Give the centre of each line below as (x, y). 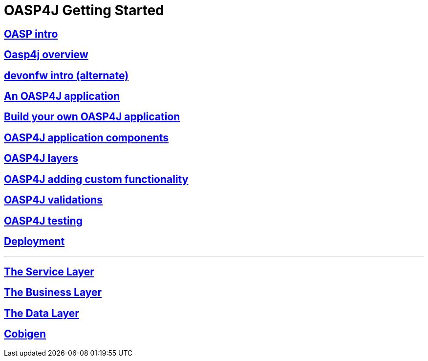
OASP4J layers (41, 158)
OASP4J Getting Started (84, 10)
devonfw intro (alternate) (66, 75)
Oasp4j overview (46, 55)
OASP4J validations (53, 200)
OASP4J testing (43, 221)
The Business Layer (53, 293)
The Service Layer (49, 271)
